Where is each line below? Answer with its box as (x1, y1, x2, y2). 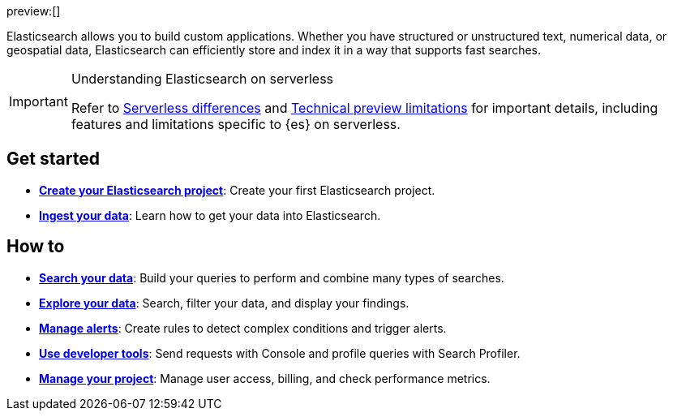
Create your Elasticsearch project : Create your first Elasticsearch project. (39, 183, 435, 197)
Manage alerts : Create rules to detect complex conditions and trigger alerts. (39, 320, 447, 335)
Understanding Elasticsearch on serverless (71, 71, 334, 87)
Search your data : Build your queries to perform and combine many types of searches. (39, 270, 504, 285)
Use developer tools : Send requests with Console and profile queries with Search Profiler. (39, 346, 521, 360)
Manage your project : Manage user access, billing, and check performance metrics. (39, 371, 491, 385)
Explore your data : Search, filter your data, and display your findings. (39, 295, 409, 310)
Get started (6, 148, 100, 170)
